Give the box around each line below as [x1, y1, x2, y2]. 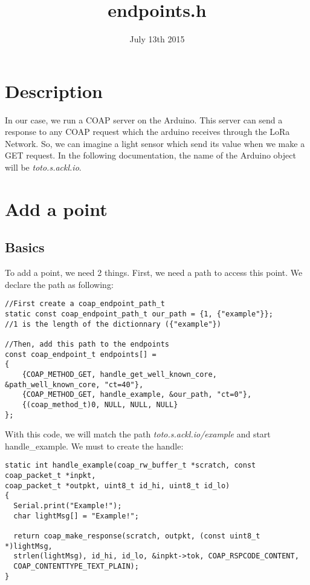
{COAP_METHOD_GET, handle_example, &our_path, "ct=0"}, [22, 390, 252, 399]
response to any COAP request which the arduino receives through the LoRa [5, 125, 290, 138]
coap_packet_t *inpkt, [5, 471, 96, 480]
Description [5, 78, 103, 103]
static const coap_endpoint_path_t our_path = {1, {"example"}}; [5, 310, 273, 319]
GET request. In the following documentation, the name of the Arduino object [5, 149, 296, 162]
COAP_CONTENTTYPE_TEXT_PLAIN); [13, 562, 139, 571]
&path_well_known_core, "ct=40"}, [5, 380, 144, 389]
